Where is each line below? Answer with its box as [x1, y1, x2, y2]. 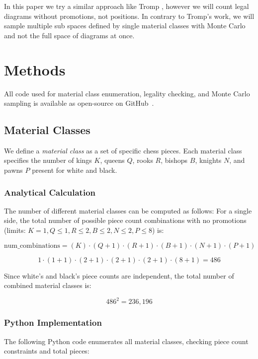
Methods [4, 59, 66, 79]
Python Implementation [4, 316, 102, 329]
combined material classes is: [4, 280, 91, 290]
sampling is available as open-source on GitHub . [4, 98, 154, 108]
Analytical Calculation [4, 186, 96, 198]
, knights [195, 155, 222, 165]
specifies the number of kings [4, 155, 92, 165]
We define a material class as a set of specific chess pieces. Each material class [4, 145, 242, 155]
